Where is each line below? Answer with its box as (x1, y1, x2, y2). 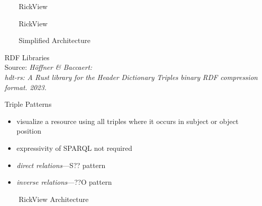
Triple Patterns (5, 99, 52, 109)
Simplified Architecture (18, 35, 91, 46)
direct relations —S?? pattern (16, 159, 106, 170)
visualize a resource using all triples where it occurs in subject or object (16, 115, 239, 126)
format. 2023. (5, 81, 47, 92)
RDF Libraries (5, 52, 50, 62)
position (16, 126, 41, 136)
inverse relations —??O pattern (16, 177, 112, 187)
